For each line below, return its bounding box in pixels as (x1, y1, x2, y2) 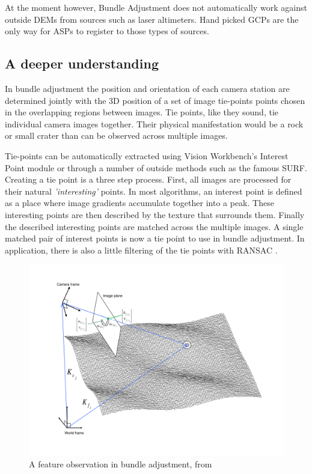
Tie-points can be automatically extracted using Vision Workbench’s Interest (5, 149, 289, 162)
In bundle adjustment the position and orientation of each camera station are (5, 82, 290, 94)
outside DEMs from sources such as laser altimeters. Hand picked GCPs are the (5, 13, 299, 25)
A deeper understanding (5, 54, 159, 73)
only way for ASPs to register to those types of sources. (5, 25, 209, 37)
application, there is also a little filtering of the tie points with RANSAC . (5, 243, 278, 256)
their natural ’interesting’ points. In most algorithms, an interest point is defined (5, 184, 302, 197)
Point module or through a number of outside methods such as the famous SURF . (5, 161, 307, 174)
